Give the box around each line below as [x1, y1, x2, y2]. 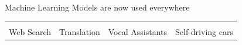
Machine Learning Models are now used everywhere [5, 1, 190, 13]
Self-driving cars [175, 25, 233, 37]
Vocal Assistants [108, 25, 167, 37]
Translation [59, 25, 100, 37]
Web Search [9, 25, 51, 37]
